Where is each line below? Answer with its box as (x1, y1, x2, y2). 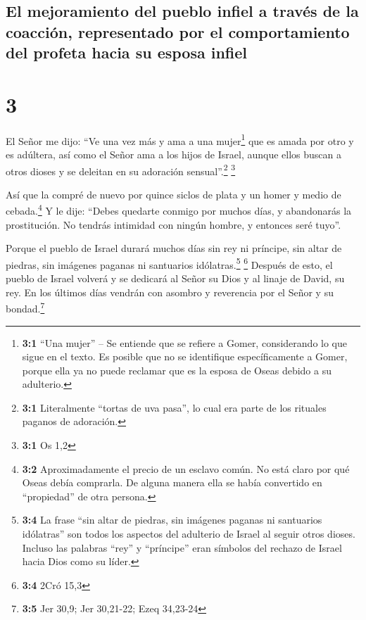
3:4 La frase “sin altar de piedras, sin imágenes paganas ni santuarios (22, 512, 322, 527)
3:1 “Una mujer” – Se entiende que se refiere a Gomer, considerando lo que (22, 335, 347, 350)
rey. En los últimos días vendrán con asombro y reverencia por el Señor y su (6, 284, 334, 299)
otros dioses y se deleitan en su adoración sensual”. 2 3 (6, 161, 236, 178)
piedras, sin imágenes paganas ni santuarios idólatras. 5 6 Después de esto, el (6, 255, 333, 272)
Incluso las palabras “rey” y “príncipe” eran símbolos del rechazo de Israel (22, 540, 342, 555)
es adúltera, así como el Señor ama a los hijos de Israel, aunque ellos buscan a (6, 146, 341, 161)
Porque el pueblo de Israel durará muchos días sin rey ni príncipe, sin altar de (6, 241, 342, 255)
